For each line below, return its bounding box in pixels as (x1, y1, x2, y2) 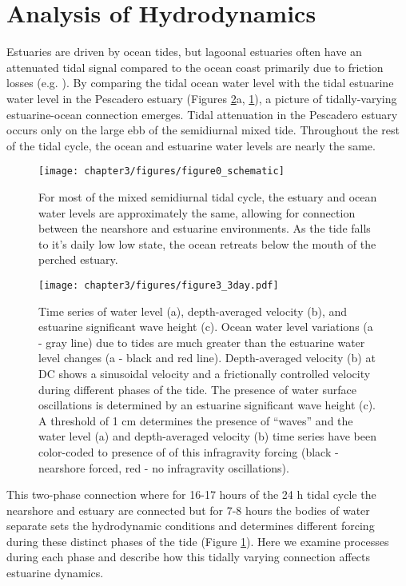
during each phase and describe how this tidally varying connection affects (6, 548, 371, 565)
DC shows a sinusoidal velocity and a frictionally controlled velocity (38, 365, 371, 381)
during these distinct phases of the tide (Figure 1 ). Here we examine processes (6, 532, 389, 549)
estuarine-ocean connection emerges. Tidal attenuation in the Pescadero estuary (6, 106, 398, 122)
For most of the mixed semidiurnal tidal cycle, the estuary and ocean (38, 188, 377, 205)
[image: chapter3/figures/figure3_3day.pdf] (38, 279, 279, 291)
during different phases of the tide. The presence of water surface (38, 381, 356, 397)
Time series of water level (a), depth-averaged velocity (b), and (38, 302, 348, 319)
